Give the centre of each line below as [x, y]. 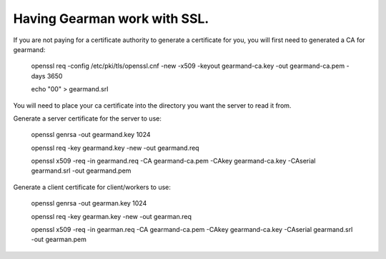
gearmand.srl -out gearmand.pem [81, 171]
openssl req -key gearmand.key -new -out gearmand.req [115, 148]
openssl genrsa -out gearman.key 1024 [89, 203]
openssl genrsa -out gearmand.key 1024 [91, 135]
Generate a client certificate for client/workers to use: [92, 187]
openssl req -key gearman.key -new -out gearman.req [112, 216]
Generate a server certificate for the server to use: [88, 118]
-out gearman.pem [59, 240]
